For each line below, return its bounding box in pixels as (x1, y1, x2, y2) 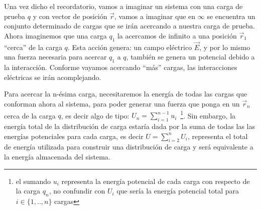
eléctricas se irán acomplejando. (4, 71, 101, 82)
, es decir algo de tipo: (61, 110, 129, 120)
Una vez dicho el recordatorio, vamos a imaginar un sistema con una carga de (4, 1, 243, 11)
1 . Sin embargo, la (180, 108, 236, 120)
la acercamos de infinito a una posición (117, 30, 237, 40)
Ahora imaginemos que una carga (4, 30, 107, 40)
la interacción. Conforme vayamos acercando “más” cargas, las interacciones (4, 62, 237, 72)
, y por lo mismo (199, 41, 250, 52)
